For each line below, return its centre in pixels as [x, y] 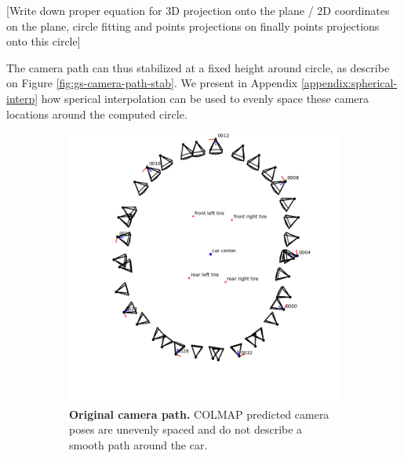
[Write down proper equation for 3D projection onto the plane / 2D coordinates [198, 10]
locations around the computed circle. [97, 114]
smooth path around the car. [138, 444]
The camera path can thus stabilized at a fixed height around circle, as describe [198, 67]
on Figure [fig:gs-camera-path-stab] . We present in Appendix [152, 83]
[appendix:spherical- [349, 83]
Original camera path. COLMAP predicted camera [199, 414]
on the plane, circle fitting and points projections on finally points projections [193, 26]
